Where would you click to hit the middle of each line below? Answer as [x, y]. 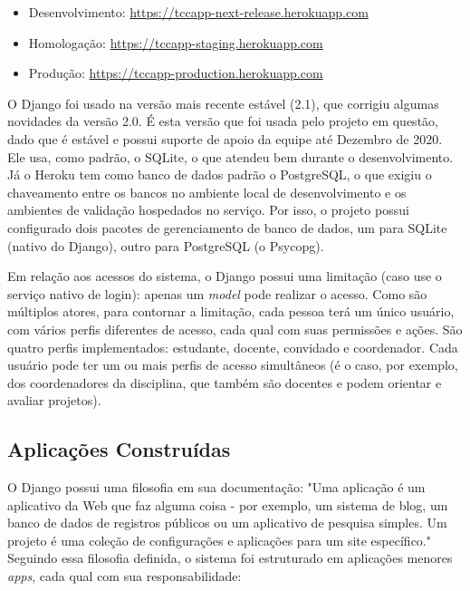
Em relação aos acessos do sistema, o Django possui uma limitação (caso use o [225, 276]
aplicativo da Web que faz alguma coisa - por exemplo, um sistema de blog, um [228, 504]
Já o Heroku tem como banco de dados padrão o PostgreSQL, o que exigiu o [220, 174]
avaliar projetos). [54, 400]
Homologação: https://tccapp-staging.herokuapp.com [176, 42]
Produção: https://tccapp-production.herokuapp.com [176, 73]
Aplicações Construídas [119, 449]
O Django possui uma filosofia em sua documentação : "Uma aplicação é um [216, 487]
